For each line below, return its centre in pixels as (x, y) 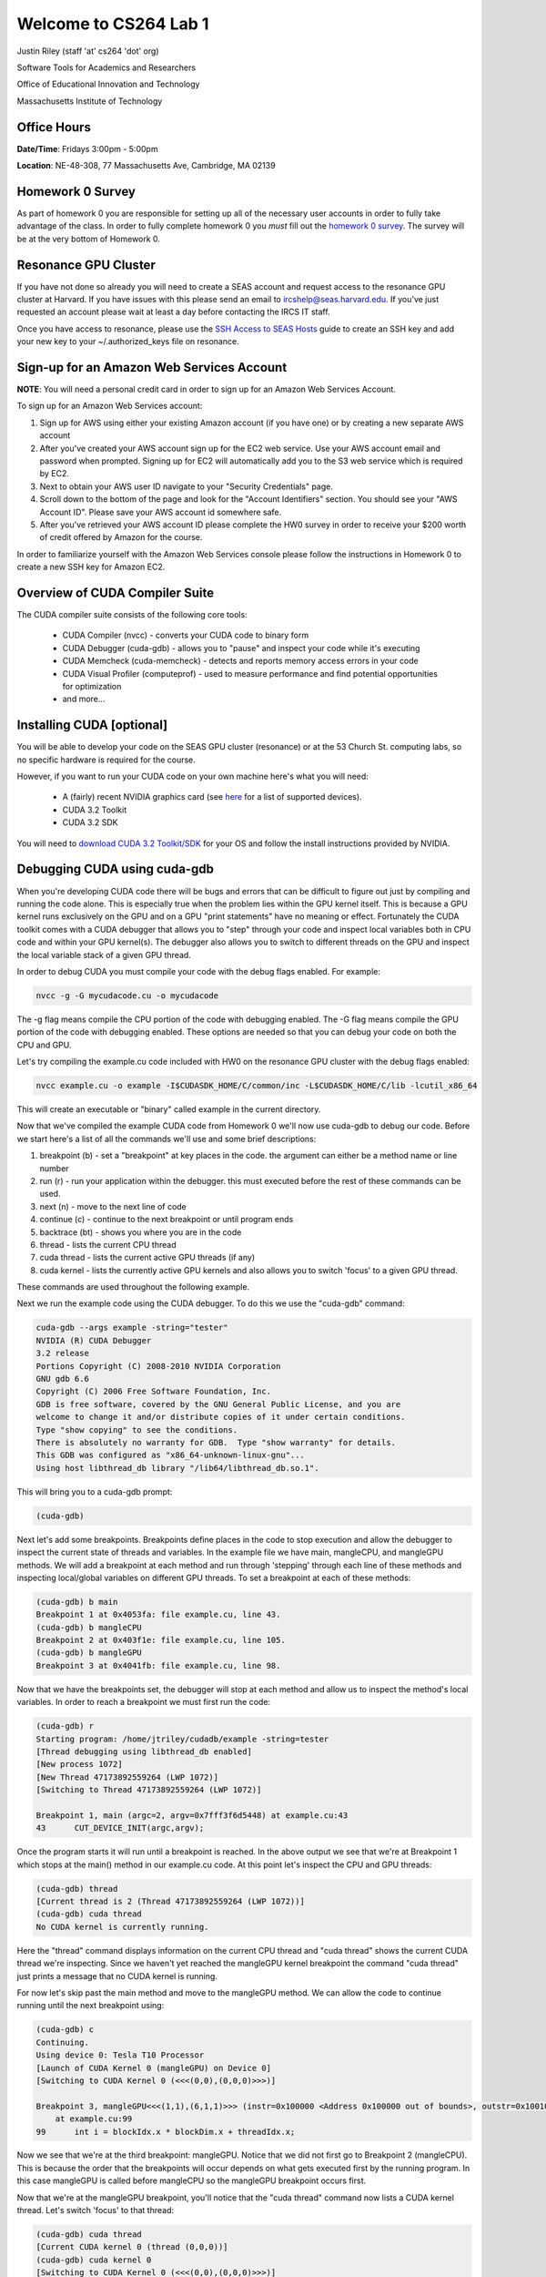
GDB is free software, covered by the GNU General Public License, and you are (218, 1404)
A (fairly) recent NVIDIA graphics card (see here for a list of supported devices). (212, 797)
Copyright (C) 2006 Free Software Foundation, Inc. (154, 1392)
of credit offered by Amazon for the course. (121, 537)
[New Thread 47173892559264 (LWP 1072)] (127, 1777)
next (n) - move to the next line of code (113, 1206)
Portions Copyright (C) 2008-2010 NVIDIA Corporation (158, 1366)
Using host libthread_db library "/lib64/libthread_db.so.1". (177, 1468)
